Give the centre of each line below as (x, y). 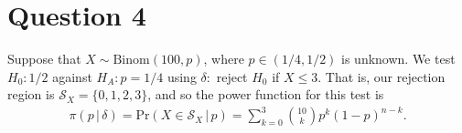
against (72, 76)
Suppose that (44, 59)
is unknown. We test (398, 59)
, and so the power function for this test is (266, 94)
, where (224, 59)
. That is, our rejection (381, 76)
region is (31, 94)
